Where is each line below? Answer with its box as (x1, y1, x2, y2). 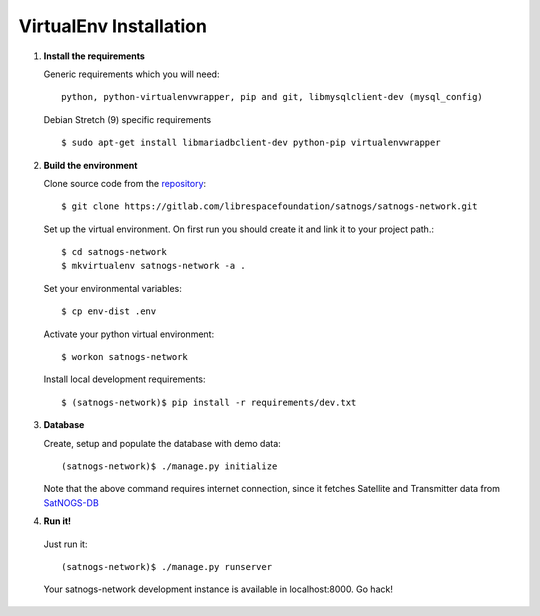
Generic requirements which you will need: (43, 68, 220, 80)
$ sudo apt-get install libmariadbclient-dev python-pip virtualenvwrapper (61, 137, 441, 149)
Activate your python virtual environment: (43, 328, 215, 340)
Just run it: (43, 538, 88, 550)
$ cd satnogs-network (61, 246, 167, 258)
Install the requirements (43, 50, 145, 62)
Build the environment (43, 159, 138, 171)
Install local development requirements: (43, 373, 206, 385)
